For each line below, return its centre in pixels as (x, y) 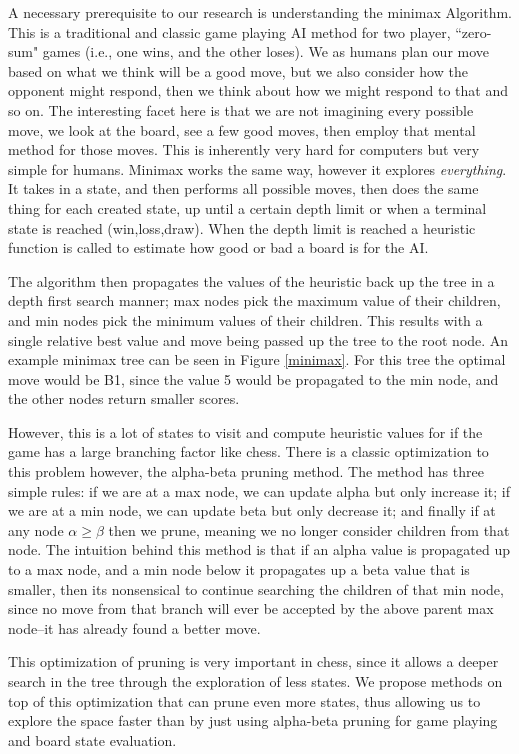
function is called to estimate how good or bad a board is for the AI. (218, 247)
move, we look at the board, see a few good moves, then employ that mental (242, 129)
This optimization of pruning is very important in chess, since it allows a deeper (253, 661)
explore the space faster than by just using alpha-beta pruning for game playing (253, 720)
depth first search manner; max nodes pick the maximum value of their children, (254, 300)
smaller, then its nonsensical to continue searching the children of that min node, (256, 588)
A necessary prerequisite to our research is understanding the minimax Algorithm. (260, 12)
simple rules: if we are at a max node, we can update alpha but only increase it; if (259, 490)
